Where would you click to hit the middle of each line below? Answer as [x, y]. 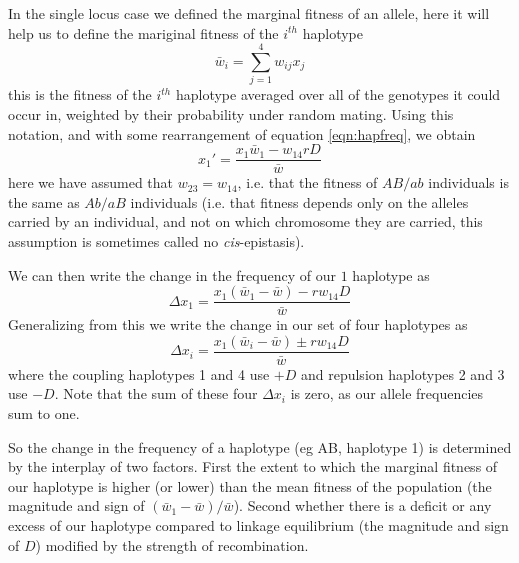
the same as [44, 201]
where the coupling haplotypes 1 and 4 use [139, 373]
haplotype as [391, 274]
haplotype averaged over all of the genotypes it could [338, 94]
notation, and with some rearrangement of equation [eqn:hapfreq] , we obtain [242, 133]
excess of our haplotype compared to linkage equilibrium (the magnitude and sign [258, 525]
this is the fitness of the [80, 94]
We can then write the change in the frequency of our [172, 274]
